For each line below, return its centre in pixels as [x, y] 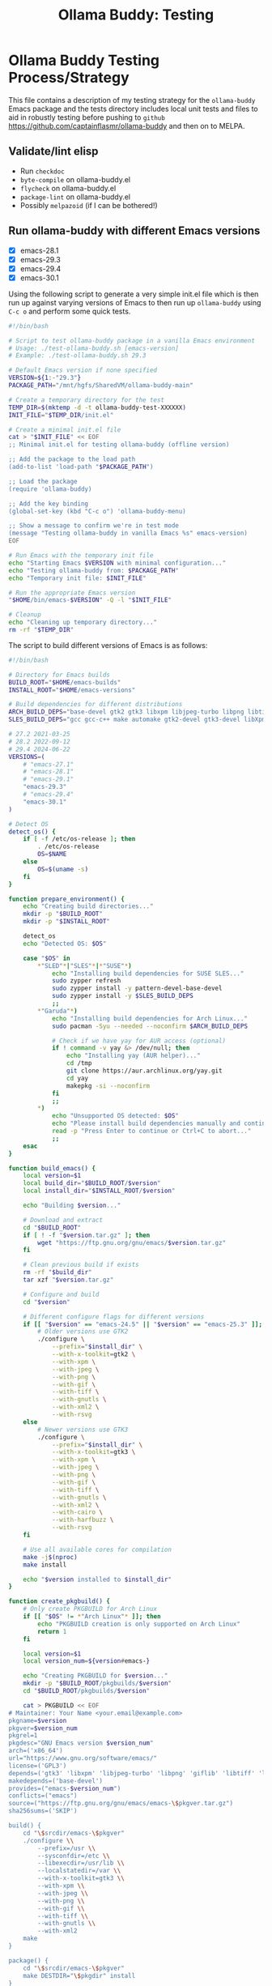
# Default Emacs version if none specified [83, 370]
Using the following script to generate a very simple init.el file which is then [134, 294]
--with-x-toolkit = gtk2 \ [93, 1354]
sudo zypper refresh [86, 981]
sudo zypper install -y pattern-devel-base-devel [137, 989]
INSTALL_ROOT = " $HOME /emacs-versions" [72, 690]
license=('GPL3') [38, 1766]
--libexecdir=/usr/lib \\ [81, 1863]
